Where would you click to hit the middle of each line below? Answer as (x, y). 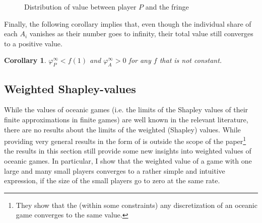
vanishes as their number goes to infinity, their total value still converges (141, 33)
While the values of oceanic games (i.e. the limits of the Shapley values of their (126, 109)
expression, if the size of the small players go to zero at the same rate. (112, 180)
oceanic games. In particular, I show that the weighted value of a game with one (128, 161)
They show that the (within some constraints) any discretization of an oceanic (137, 205)
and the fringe (167, 7)
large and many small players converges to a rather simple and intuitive (115, 170)
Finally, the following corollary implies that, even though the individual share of (128, 23)
